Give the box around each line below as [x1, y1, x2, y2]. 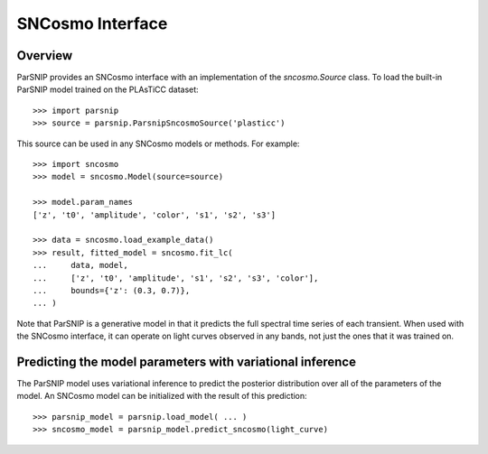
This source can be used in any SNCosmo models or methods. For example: [16, 138, 300, 149]
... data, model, [33, 260, 128, 271]
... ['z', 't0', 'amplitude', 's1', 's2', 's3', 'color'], [33, 273, 319, 283]
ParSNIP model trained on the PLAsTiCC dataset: [16, 84, 199, 95]
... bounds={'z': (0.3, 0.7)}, [33, 285, 191, 295]
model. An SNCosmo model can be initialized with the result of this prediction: [16, 391, 307, 402]
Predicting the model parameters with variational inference [16, 354, 357, 369]
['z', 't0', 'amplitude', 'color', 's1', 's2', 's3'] [33, 209, 276, 220]
